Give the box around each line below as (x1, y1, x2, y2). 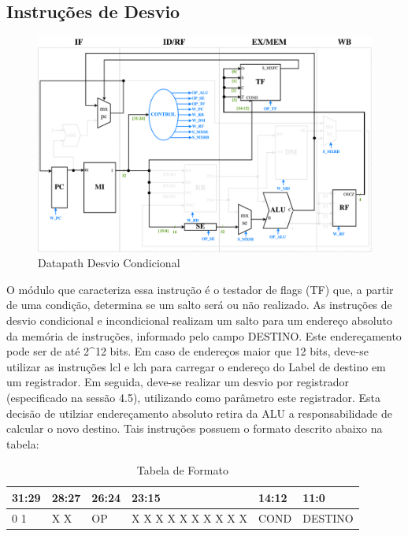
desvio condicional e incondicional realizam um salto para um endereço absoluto (6, 312, 392, 329)
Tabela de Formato (136, 462, 228, 478)
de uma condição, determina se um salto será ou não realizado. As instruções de (6, 296, 392, 313)
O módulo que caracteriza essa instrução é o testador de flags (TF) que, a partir (6, 281, 394, 297)
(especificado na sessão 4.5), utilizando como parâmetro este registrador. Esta (6, 389, 380, 405)
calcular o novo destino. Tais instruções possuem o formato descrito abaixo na (6, 420, 383, 437)
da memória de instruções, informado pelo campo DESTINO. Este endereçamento (6, 327, 402, 344)
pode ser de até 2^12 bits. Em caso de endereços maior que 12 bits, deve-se (6, 343, 369, 359)
